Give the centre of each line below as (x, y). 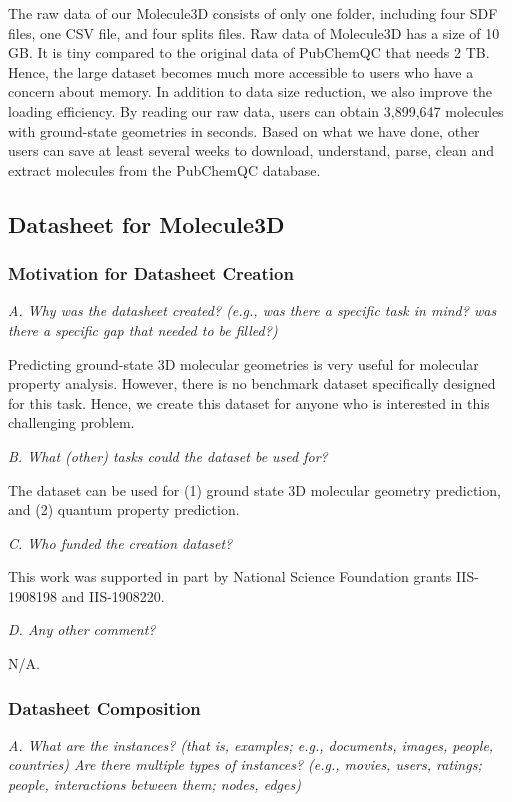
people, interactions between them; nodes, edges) (154, 784)
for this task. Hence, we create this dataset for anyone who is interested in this (249, 402)
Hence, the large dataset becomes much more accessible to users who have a (241, 71)
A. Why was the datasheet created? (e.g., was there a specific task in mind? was (252, 310)
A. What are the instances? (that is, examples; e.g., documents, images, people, (251, 744)
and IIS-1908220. (113, 595)
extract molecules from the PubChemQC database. (164, 169)
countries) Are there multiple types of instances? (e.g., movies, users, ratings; (245, 764)
